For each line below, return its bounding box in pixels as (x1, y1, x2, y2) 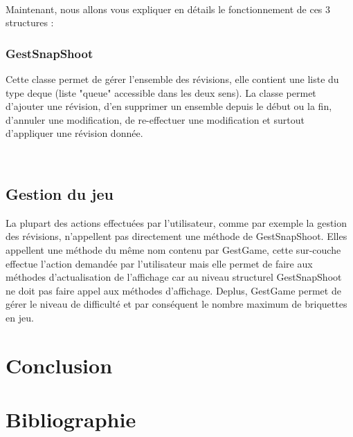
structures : (6, 15, 54, 30)
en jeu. (6, 310, 34, 324)
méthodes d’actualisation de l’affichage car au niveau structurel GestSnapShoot (6, 270, 342, 284)
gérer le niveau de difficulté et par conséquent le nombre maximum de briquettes (6, 297, 347, 311)
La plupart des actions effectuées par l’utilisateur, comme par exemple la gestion (6, 215, 347, 230)
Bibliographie (6, 405, 136, 434)
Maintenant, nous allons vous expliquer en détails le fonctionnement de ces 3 (6, 1, 331, 16)
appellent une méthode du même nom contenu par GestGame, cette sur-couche (6, 242, 341, 257)
